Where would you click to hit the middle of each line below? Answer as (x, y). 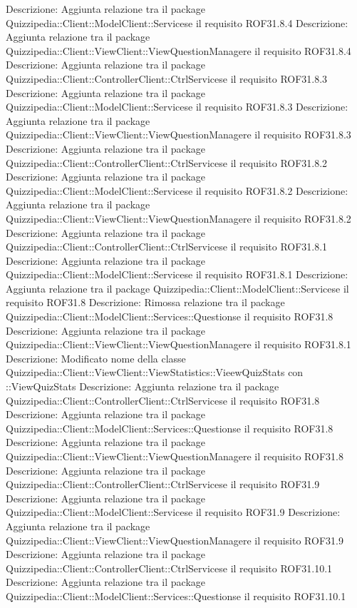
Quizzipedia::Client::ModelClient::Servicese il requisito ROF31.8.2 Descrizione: (177, 190)
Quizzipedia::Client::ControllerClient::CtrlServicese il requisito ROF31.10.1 (169, 568)
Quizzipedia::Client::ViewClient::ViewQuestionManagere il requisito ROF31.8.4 (178, 50)
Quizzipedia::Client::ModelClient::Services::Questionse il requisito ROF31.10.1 (176, 596)
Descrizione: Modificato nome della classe (96, 358)
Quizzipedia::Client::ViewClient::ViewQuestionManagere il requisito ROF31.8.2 (178, 218)
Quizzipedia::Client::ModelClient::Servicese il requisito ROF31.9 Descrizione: (173, 512)
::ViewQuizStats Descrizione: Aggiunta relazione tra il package (143, 386)
